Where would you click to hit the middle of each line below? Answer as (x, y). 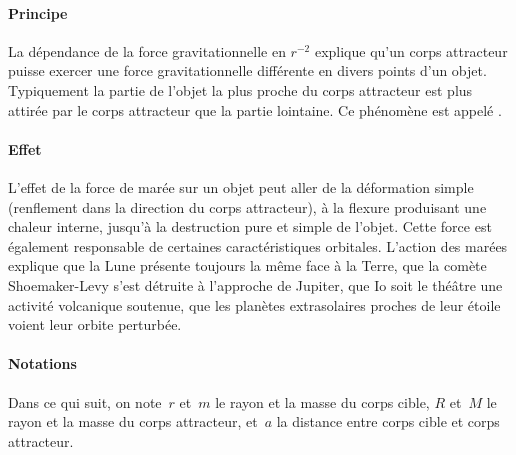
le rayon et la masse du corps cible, (322, 401)
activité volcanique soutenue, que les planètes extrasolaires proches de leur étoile (254, 304)
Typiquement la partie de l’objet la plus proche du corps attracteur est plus (240, 89)
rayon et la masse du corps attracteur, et (133, 421)
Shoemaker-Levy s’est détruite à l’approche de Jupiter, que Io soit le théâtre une (255, 284)
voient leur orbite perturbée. (95, 324)
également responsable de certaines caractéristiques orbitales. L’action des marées (258, 245)
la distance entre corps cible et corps (388, 421)
